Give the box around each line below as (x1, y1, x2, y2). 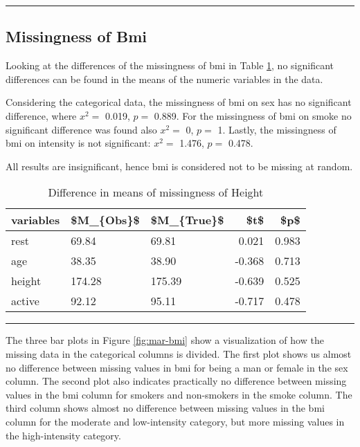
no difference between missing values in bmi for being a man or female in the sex (6, 360, 348, 374)
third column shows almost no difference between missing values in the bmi (6, 401, 325, 415)
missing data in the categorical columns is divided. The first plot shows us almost (6, 346, 352, 361)
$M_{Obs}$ (71, 212, 140, 228)
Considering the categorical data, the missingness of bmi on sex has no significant (6, 95, 352, 109)
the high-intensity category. (6, 428, 121, 442)
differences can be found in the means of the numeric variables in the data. (6, 71, 323, 86)
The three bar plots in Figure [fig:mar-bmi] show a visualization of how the (6, 333, 324, 347)
